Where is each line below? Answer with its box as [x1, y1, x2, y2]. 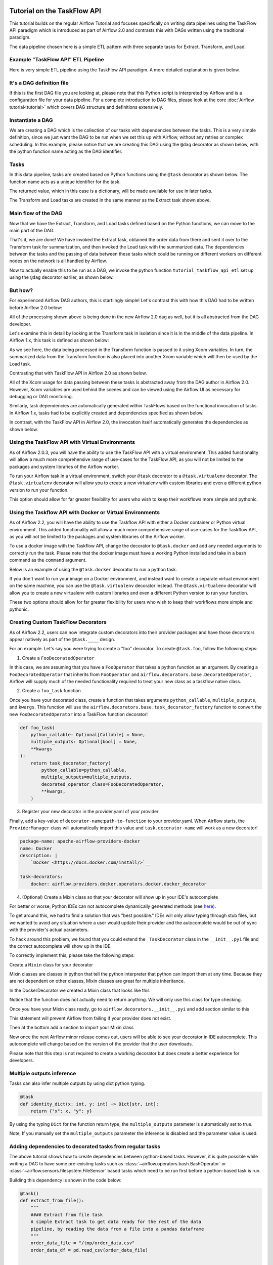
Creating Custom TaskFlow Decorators [9, 619, 107, 626]
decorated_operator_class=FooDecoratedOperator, [41, 781, 164, 787]
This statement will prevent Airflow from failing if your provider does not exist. [9, 1015, 172, 1022]
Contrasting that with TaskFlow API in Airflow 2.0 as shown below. [9, 370, 147, 376]
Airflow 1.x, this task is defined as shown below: [9, 337, 109, 344]
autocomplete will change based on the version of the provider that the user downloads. [9, 1041, 193, 1047]
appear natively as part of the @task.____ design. [9, 637, 116, 643]
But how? [9, 287, 33, 294]
